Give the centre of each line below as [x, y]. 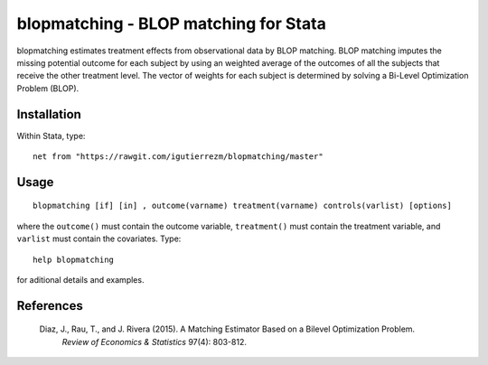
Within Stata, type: [51, 136]
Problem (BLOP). [48, 88]
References [50, 306]
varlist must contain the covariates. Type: [99, 239]
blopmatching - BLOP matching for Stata [172, 23]
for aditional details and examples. [80, 279]
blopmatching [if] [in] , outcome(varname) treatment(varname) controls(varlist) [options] [242, 206]
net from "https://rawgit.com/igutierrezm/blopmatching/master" [178, 157]
